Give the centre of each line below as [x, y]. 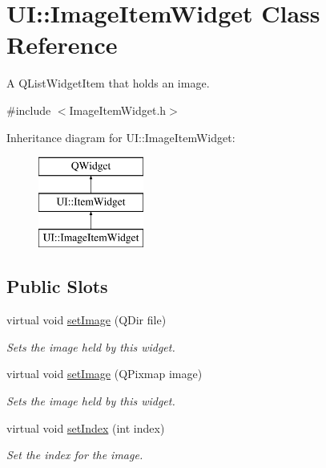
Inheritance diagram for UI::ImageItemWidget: [121, 137]
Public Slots [57, 286]
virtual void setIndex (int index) [86, 427]
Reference [62, 45]
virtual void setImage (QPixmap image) [105, 374]
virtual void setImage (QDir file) [87, 320]
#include [29, 110]
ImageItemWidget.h [118, 110]
